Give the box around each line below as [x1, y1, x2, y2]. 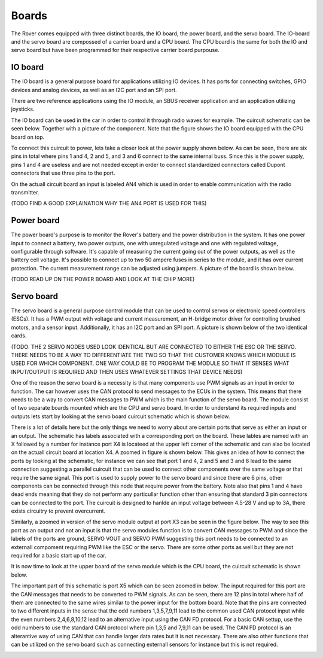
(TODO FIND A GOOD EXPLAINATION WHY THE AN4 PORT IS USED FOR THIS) [11, 200, 207, 207]
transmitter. [11, 188, 39, 196]
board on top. [11, 133, 45, 141]
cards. [11, 332, 27, 339]
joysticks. [11, 105, 35, 113]
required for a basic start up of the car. [11, 552, 107, 559]
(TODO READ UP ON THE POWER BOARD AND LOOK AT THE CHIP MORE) [11, 276, 195, 283]
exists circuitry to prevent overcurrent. [11, 507, 106, 514]
